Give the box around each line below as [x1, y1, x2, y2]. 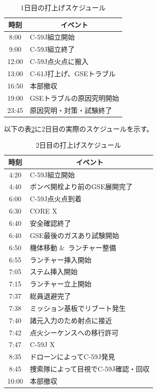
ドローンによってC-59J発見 [29, 351, 115, 362]
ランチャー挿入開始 [29, 254, 91, 264]
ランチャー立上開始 [29, 279, 91, 289]
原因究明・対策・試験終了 [29, 105, 112, 115]
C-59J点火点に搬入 [29, 56, 89, 66]
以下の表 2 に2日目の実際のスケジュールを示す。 [4, 123, 154, 133]
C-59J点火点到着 [29, 194, 82, 204]
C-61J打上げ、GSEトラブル [29, 68, 116, 78]
